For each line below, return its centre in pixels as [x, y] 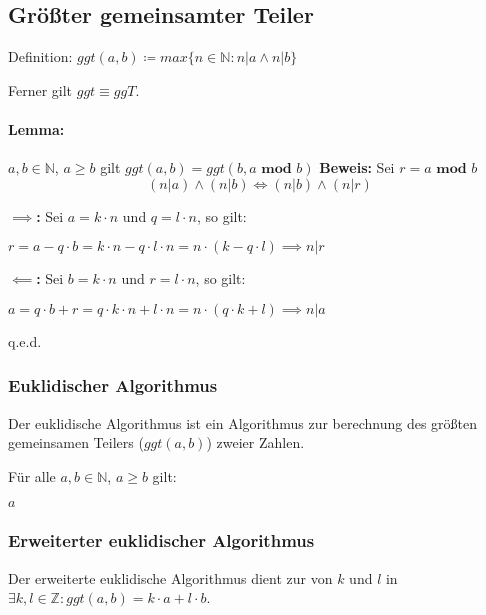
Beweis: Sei [357, 167]
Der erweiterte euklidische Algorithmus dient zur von [170, 577]
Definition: [40, 56]
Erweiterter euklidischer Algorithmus [161, 540]
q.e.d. [25, 340]
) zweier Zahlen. [255, 442]
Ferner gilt [40, 89]
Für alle [32, 475]
